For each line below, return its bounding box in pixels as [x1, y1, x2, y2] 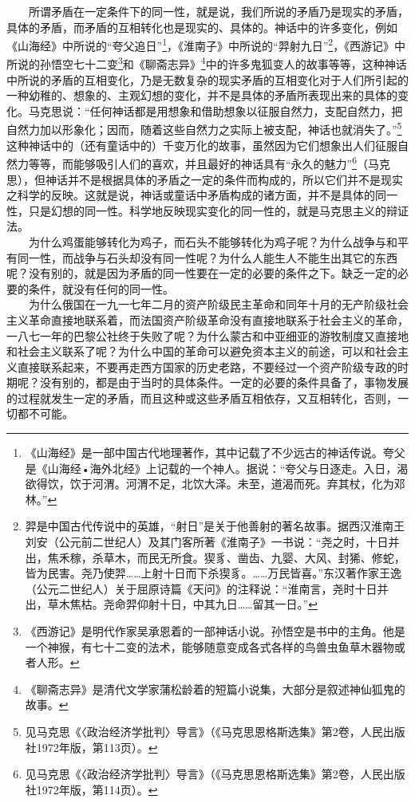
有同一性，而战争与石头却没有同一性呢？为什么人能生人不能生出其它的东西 [6, 249, 397, 266]
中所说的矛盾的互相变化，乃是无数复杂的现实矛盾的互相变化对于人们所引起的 [6, 71, 409, 88]
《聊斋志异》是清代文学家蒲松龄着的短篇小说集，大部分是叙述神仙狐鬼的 [25, 680, 405, 697]
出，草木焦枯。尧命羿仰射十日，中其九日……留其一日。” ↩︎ [25, 596, 318, 612]
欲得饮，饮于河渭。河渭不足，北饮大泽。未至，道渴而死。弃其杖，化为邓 [25, 475, 405, 492]
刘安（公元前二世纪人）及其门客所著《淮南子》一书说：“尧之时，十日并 [25, 533, 400, 550]
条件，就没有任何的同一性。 [28, 280, 174, 297]
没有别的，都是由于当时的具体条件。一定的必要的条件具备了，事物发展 [39, 374, 409, 391]
